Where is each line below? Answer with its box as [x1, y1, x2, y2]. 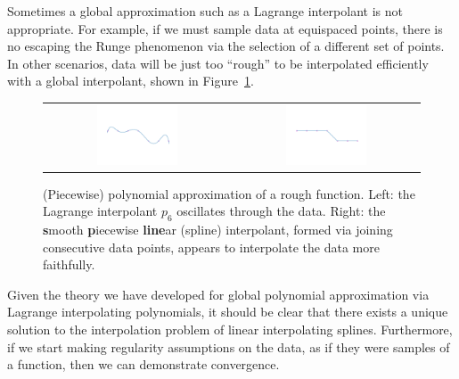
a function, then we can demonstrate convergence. [7, 355, 280, 374]
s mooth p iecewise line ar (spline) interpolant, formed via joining [43, 220, 393, 239]
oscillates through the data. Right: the [176, 202, 386, 220]
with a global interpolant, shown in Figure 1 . [7, 71, 254, 90]
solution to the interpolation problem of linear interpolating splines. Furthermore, [7, 319, 453, 338]
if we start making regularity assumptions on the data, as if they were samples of [7, 337, 450, 356]
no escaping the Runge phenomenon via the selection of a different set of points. [7, 37, 445, 55]
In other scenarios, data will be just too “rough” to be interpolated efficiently [7, 54, 429, 72]
